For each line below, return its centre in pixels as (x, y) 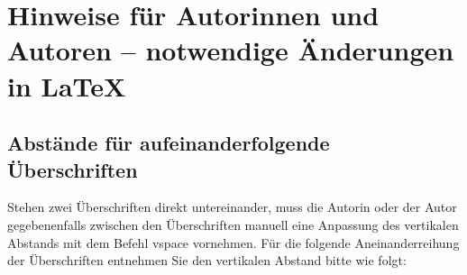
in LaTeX (67, 85)
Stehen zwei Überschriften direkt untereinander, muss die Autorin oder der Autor (232, 207)
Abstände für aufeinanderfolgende (169, 143)
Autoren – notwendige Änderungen (231, 50)
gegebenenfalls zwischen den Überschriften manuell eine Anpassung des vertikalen (233, 224)
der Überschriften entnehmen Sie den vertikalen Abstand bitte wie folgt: (207, 260)
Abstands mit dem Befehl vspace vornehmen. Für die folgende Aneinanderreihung (233, 242)
